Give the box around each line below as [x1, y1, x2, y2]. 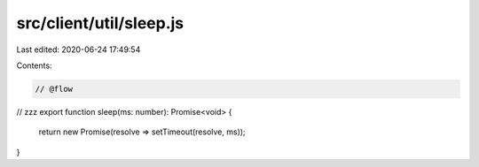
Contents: [16, 60, 52, 71]
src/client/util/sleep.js [16, 13, 185, 33]
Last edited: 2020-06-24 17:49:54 [16, 44, 141, 55]
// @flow [35, 84, 74, 94]
